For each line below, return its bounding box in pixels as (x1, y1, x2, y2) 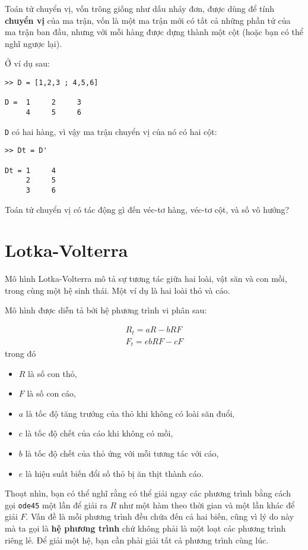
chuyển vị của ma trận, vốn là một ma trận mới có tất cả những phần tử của (5, 14, 291, 26)
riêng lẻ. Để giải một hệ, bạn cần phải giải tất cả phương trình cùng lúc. (5, 533, 269, 546)
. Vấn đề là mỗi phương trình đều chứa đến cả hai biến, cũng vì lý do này (26, 510, 294, 523)
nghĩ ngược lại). (5, 37, 62, 49)
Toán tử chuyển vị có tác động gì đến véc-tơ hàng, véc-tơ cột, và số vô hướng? (5, 203, 290, 215)
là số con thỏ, (28, 367, 77, 379)
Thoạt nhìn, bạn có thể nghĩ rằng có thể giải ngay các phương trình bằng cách (5, 487, 291, 499)
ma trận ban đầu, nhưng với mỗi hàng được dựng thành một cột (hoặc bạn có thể (5, 26, 303, 38)
